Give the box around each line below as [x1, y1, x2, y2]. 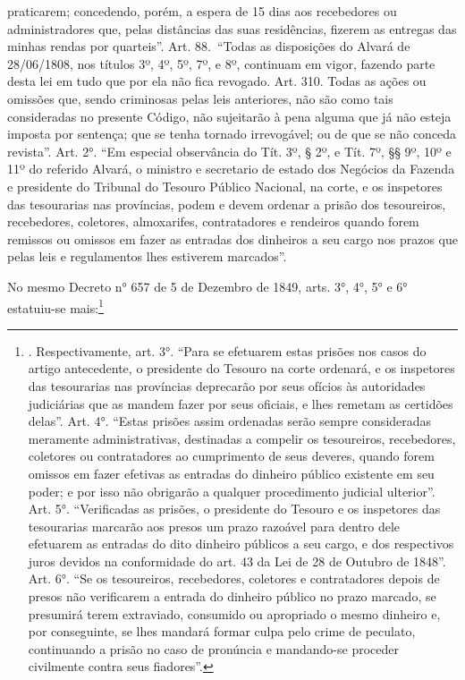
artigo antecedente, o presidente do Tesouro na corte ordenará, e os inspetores [28, 359, 455, 378]
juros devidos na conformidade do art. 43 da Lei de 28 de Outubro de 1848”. [28, 551, 446, 570]
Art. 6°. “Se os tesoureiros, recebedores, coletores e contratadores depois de [28, 569, 440, 588]
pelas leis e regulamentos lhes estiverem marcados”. [7, 247, 287, 266]
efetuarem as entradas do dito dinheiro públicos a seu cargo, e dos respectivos [28, 534, 454, 553]
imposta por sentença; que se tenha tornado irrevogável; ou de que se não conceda [7, 124, 457, 143]
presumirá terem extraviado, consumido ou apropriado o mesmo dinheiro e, [28, 604, 441, 623]
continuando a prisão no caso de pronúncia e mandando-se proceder [28, 639, 399, 658]
